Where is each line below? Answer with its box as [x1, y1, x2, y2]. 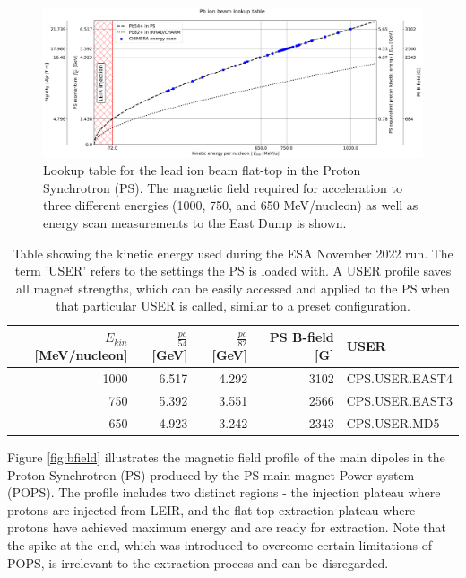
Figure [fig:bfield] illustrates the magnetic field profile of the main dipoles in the [7, 447, 445, 466]
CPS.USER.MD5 [346, 413, 440, 432]
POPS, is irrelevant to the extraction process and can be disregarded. [7, 553, 389, 572]
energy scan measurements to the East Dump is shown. [43, 214, 347, 232]
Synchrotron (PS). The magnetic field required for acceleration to [43, 178, 403, 197]
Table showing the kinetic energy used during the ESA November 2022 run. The [13, 243, 453, 262]
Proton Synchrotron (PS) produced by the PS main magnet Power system [7, 465, 415, 484]
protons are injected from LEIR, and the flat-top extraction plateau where [7, 500, 416, 519]
